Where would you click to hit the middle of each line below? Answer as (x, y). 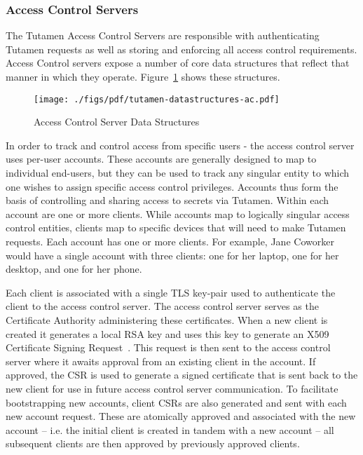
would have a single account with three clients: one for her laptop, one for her (172, 255)
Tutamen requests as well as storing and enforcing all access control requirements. (181, 49)
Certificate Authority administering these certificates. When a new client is (167, 319)
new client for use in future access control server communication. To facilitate (172, 388)
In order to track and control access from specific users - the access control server (180, 145)
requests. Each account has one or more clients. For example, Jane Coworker (170, 241)
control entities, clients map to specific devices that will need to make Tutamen (176, 227)
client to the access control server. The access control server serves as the (162, 306)
